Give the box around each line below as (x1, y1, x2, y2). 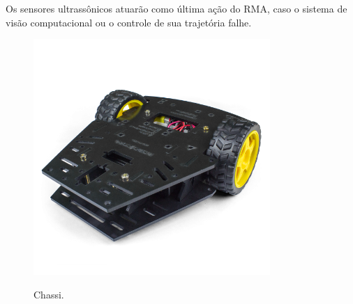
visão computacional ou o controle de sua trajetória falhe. (6, 15, 252, 29)
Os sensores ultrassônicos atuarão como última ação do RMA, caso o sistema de (6, 1, 347, 15)
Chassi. (33, 287, 64, 301)
